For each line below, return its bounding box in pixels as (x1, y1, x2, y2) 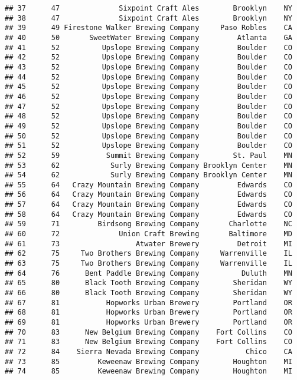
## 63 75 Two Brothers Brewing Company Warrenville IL (5, 259, 292, 268)
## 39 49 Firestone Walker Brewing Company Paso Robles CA (5, 24, 292, 32)
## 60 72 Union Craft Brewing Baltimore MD (5, 230, 292, 239)
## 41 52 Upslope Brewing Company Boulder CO (5, 43, 292, 52)
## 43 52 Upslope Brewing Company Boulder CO (5, 62, 292, 71)
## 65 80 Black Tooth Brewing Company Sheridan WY (5, 279, 292, 288)
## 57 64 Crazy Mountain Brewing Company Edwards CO (5, 200, 292, 209)
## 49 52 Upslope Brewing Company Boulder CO (5, 121, 292, 130)
